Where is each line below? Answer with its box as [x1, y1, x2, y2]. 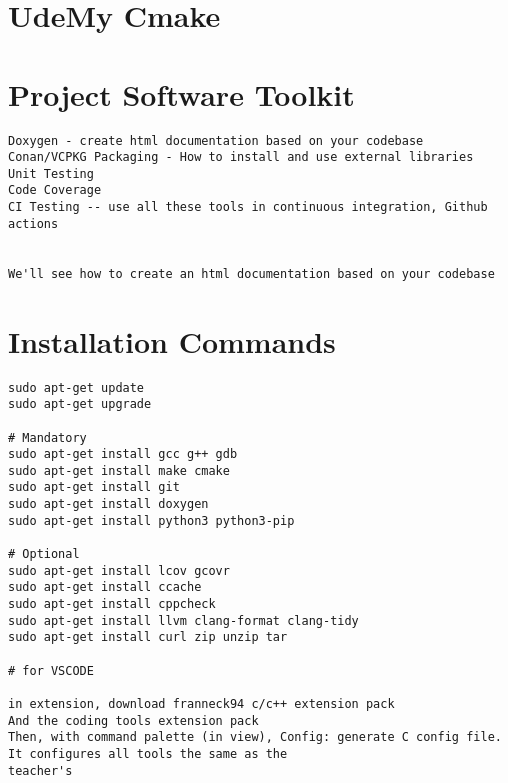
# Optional [8, 547, 80, 562]
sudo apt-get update [8, 380, 145, 395]
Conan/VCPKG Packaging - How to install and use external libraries [8, 150, 474, 165]
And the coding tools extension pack [8, 713, 259, 728]
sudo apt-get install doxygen [8, 497, 209, 512]
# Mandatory [8, 430, 87, 445]
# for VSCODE [8, 663, 94, 678]
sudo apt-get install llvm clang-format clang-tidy [8, 613, 359, 628]
